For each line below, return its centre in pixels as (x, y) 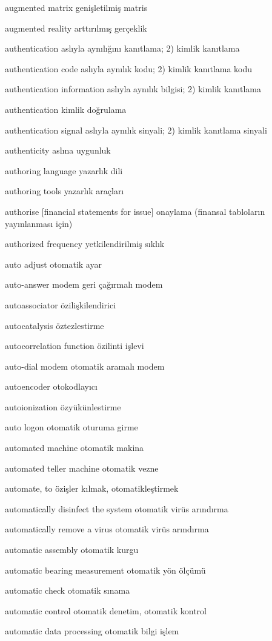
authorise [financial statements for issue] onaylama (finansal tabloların (135, 211)
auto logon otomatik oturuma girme (71, 427)
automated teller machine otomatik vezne (82, 468)
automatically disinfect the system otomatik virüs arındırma (117, 508)
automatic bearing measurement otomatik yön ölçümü (105, 570)
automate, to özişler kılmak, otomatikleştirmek (92, 488)
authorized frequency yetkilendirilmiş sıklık (85, 244)
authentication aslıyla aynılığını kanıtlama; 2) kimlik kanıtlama (122, 48)
